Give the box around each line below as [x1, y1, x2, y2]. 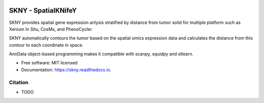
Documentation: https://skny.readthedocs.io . [21, 66, 111, 73]
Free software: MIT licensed [21, 60, 78, 66]
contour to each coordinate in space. [9, 42, 84, 48]
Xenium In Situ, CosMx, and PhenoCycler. [9, 26, 93, 32]
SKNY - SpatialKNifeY [9, 6, 77, 15]
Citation [9, 79, 29, 85]
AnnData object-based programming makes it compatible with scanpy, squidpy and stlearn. [9, 51, 194, 57]
